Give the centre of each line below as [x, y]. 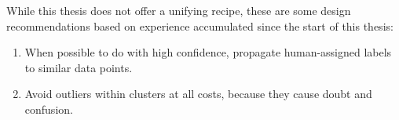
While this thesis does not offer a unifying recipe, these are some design [179, 10]
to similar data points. [79, 67]
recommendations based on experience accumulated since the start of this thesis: [200, 25]
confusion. [49, 109]
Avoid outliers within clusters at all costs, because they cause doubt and [198, 94]
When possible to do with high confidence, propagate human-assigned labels [208, 52]
